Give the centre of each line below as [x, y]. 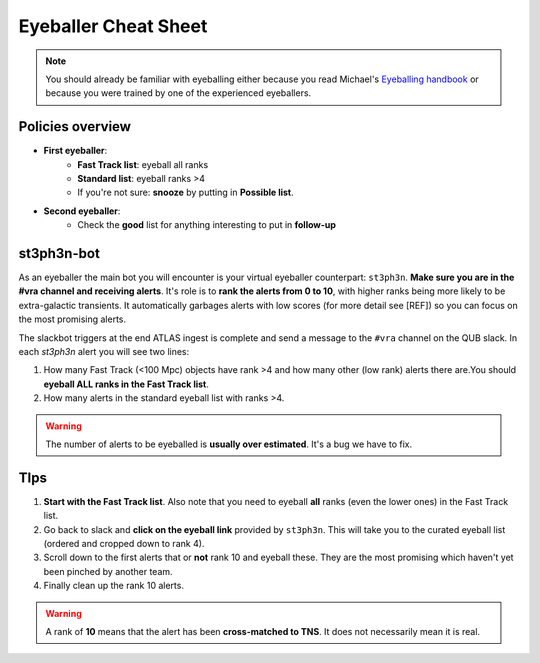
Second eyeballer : [82, 211]
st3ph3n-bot [59, 253]
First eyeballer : [75, 151]
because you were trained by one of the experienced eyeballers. [178, 93]
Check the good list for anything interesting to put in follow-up [207, 225]
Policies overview [75, 126]
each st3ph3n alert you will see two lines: [104, 352]
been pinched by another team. [108, 571]
